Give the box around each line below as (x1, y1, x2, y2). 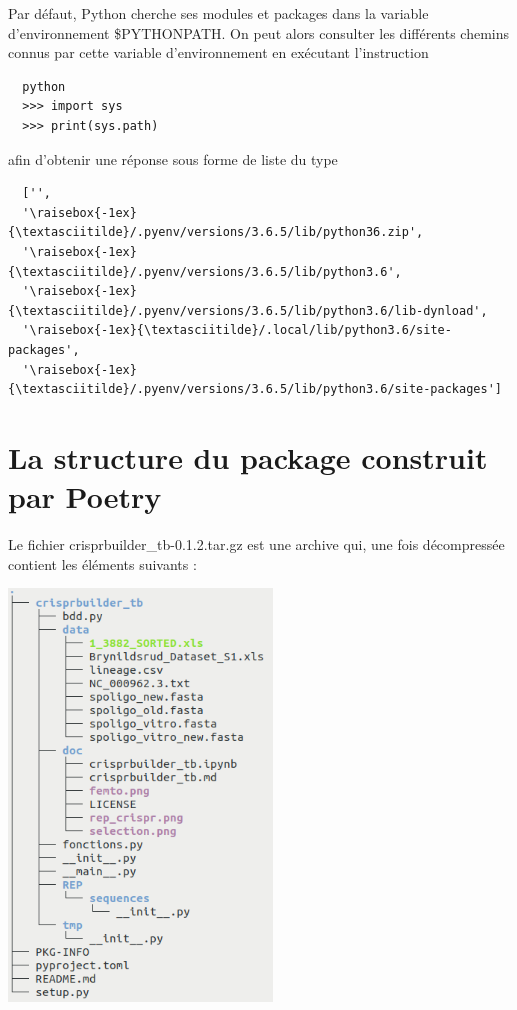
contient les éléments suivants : (8, 553, 197, 574)
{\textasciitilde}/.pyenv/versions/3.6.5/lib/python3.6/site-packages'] (8, 382, 502, 397)
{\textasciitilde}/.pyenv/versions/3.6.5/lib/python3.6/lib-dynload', (8, 303, 488, 318)
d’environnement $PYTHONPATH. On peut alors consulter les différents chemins (8, 22, 510, 43)
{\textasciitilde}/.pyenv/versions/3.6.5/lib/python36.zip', (8, 225, 424, 240)
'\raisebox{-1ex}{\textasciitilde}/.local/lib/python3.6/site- (22, 323, 452, 338)
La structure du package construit (8, 436, 488, 477)
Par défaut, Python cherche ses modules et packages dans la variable (8, 3, 429, 23)
